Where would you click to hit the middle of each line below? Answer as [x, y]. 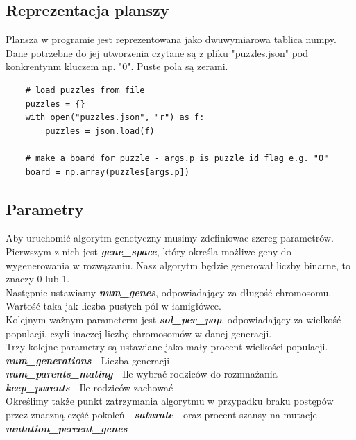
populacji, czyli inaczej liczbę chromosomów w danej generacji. [139, 333]
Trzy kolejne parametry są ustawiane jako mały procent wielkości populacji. [167, 347]
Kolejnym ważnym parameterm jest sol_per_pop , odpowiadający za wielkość [173, 319]
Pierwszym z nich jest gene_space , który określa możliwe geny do [149, 251]
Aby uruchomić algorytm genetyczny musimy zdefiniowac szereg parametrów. [170, 238]
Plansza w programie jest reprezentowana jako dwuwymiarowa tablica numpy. [171, 39]
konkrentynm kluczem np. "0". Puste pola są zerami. [117, 66]
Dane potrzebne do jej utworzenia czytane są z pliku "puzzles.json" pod [157, 52]
